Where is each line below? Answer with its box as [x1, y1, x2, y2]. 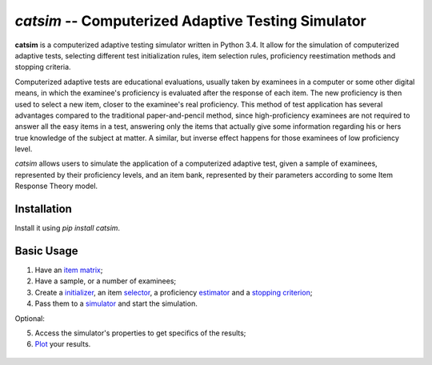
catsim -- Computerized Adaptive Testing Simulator [14, 12, 367, 30]
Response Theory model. [14, 181, 98, 191]
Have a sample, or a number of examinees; [34, 276, 177, 286]
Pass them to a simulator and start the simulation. [34, 299, 198, 308]
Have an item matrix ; [34, 265, 103, 275]
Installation [14, 203, 72, 216]
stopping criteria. [14, 62, 71, 72]
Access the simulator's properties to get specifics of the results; [34, 328, 246, 338]
